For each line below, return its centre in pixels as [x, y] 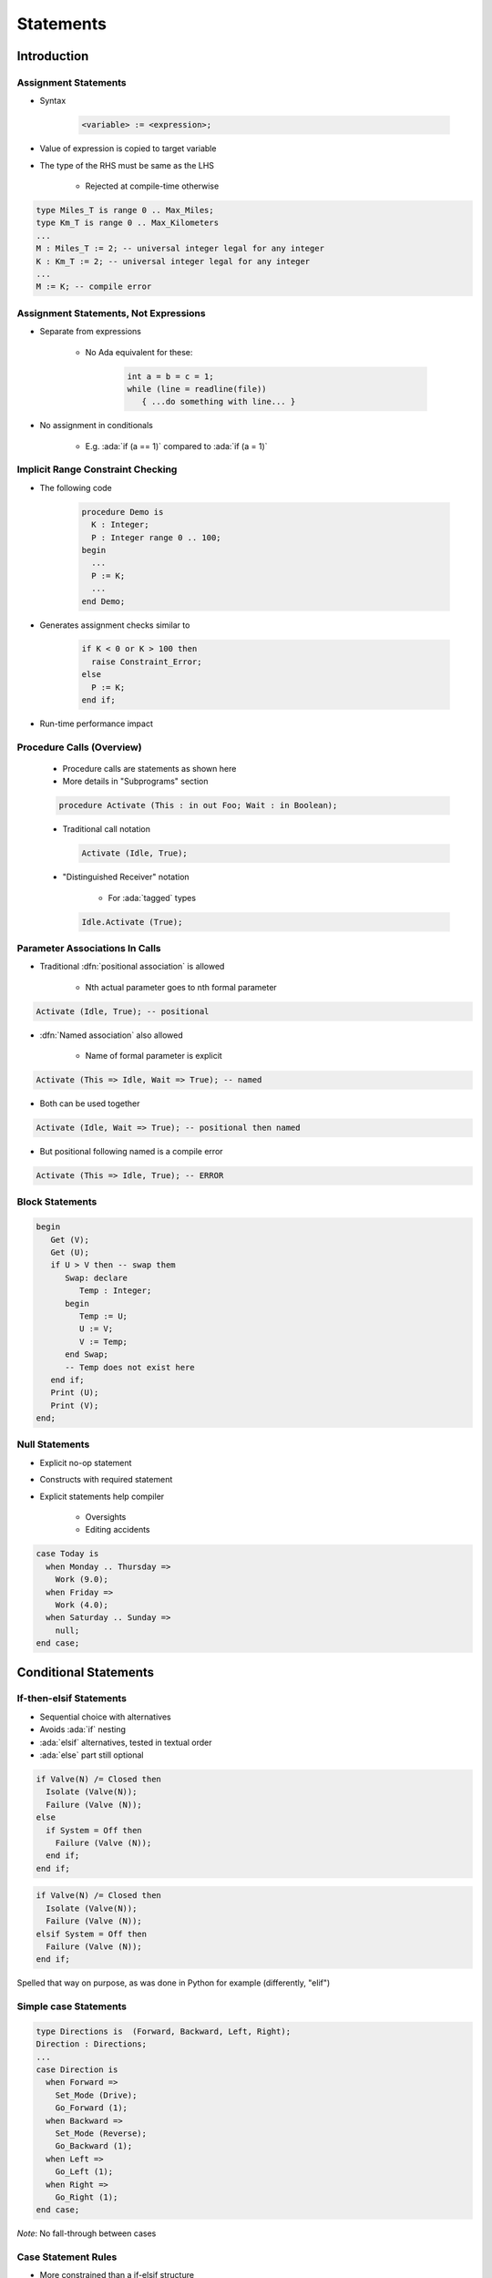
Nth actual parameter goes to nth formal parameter [181, 987]
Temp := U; [103, 1316]
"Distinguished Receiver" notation [126, 877]
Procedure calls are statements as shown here [149, 768]
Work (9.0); [82, 1580]
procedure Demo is [123, 512]
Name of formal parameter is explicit [154, 1056]
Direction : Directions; [92, 2044]
